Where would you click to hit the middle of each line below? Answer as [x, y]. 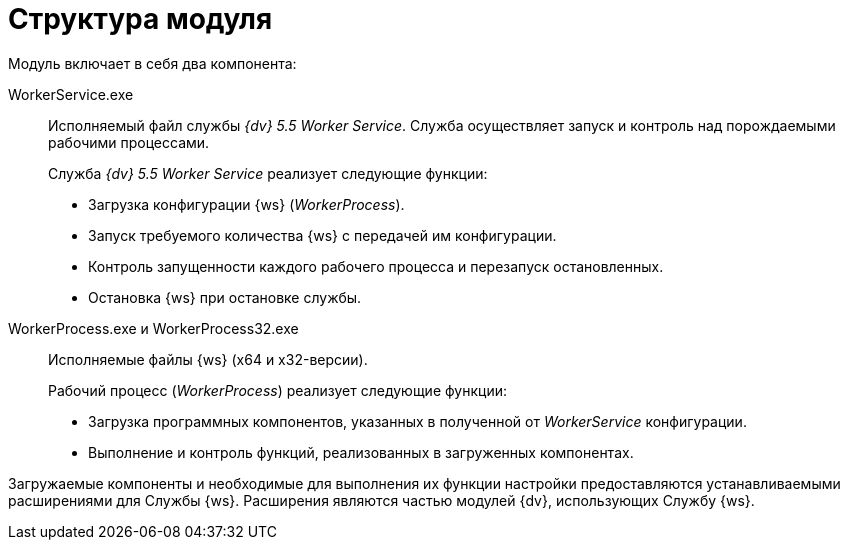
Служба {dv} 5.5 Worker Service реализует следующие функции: [268, 173]
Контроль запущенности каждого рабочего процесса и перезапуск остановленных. [376, 266]
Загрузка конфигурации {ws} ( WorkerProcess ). [246, 204]
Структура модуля [140, 19]
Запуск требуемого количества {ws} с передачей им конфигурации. [322, 235]
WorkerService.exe [71, 94]
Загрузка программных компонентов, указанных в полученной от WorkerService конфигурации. [417, 421]
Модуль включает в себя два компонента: [152, 63]
